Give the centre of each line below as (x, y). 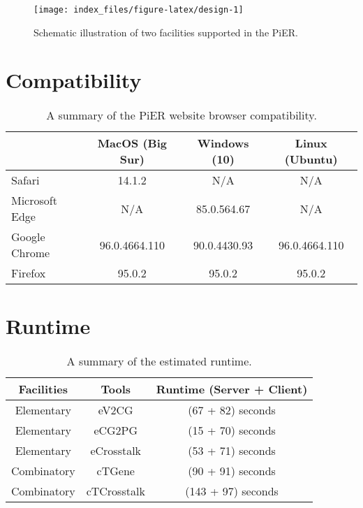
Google (28, 237)
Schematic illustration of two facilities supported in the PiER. (166, 32)
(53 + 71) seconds (232, 450)
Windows (223, 143)
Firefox (29, 273)
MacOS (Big (132, 143)
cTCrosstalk (116, 491)
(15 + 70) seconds (232, 430)
